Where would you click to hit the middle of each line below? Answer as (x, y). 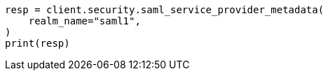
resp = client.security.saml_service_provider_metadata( (165, 10)
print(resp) (37, 43)
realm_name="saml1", (84, 21)
